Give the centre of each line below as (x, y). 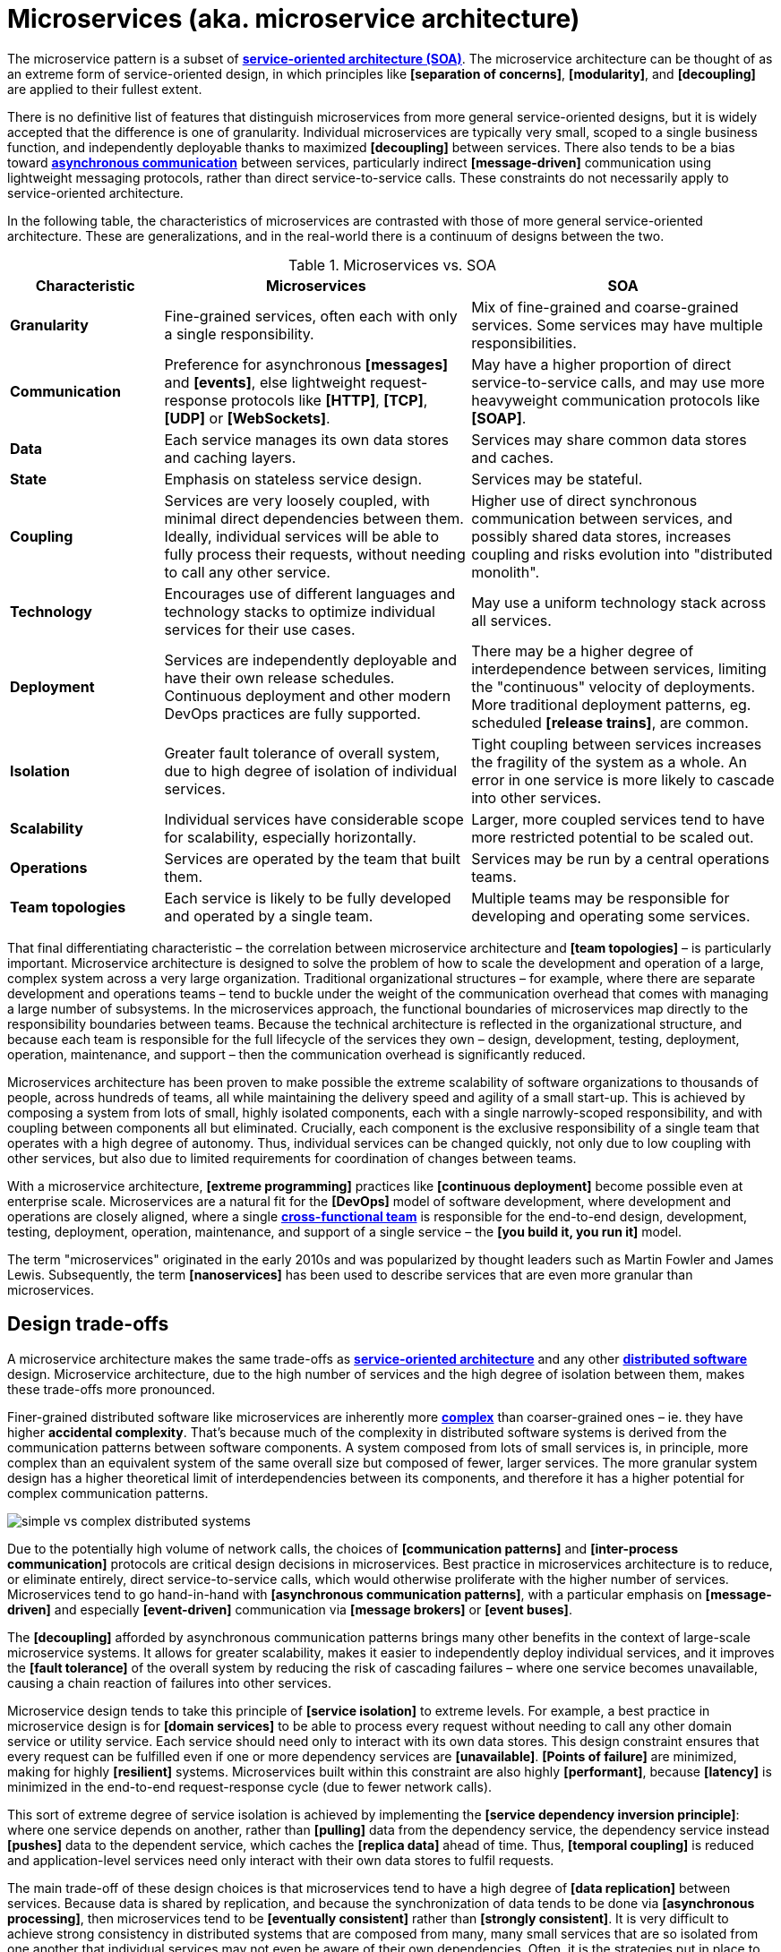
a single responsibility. (239, 334)
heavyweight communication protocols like (616, 400)
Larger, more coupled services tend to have (618, 819)
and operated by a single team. (269, 916)
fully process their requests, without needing (315, 554)
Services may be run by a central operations (620, 858)
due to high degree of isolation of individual (311, 771)
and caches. (513, 457)
